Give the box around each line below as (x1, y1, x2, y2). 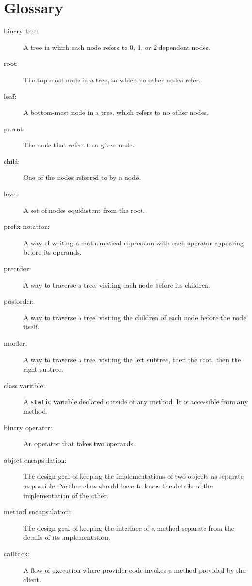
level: (4, 189, 19, 199)
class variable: (4, 380, 45, 390)
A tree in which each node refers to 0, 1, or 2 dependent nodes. (23, 42, 211, 52)
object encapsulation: (4, 455, 67, 465)
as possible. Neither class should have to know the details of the (23, 481, 213, 490)
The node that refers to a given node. (23, 140, 135, 150)
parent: (4, 123, 25, 133)
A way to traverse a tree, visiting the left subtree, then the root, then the (23, 354, 241, 364)
